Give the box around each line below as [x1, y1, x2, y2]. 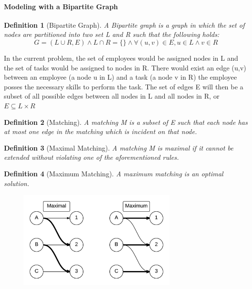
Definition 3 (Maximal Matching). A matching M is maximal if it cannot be [4, 142, 234, 153]
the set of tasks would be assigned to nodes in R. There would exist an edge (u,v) [4, 62, 247, 72]
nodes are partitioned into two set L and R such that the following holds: [4, 29, 220, 39]
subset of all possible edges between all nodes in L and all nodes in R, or [4, 91, 220, 101]
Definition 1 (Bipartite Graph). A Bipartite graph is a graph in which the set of [4, 19, 245, 30]
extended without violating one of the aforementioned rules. [4, 152, 179, 162]
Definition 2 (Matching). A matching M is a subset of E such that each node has [4, 117, 248, 127]
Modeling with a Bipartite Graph [4, 1, 118, 11]
